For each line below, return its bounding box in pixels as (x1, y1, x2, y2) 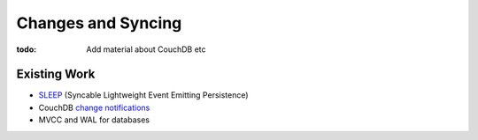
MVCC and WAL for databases (38, 114, 150, 125)
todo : (16, 44, 37, 55)
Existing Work (16, 67, 96, 82)
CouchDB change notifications (38, 102, 150, 113)
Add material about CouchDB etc (86, 44, 207, 55)
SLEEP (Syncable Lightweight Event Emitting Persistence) (38, 90, 249, 100)
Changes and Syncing (16, 13, 182, 33)
